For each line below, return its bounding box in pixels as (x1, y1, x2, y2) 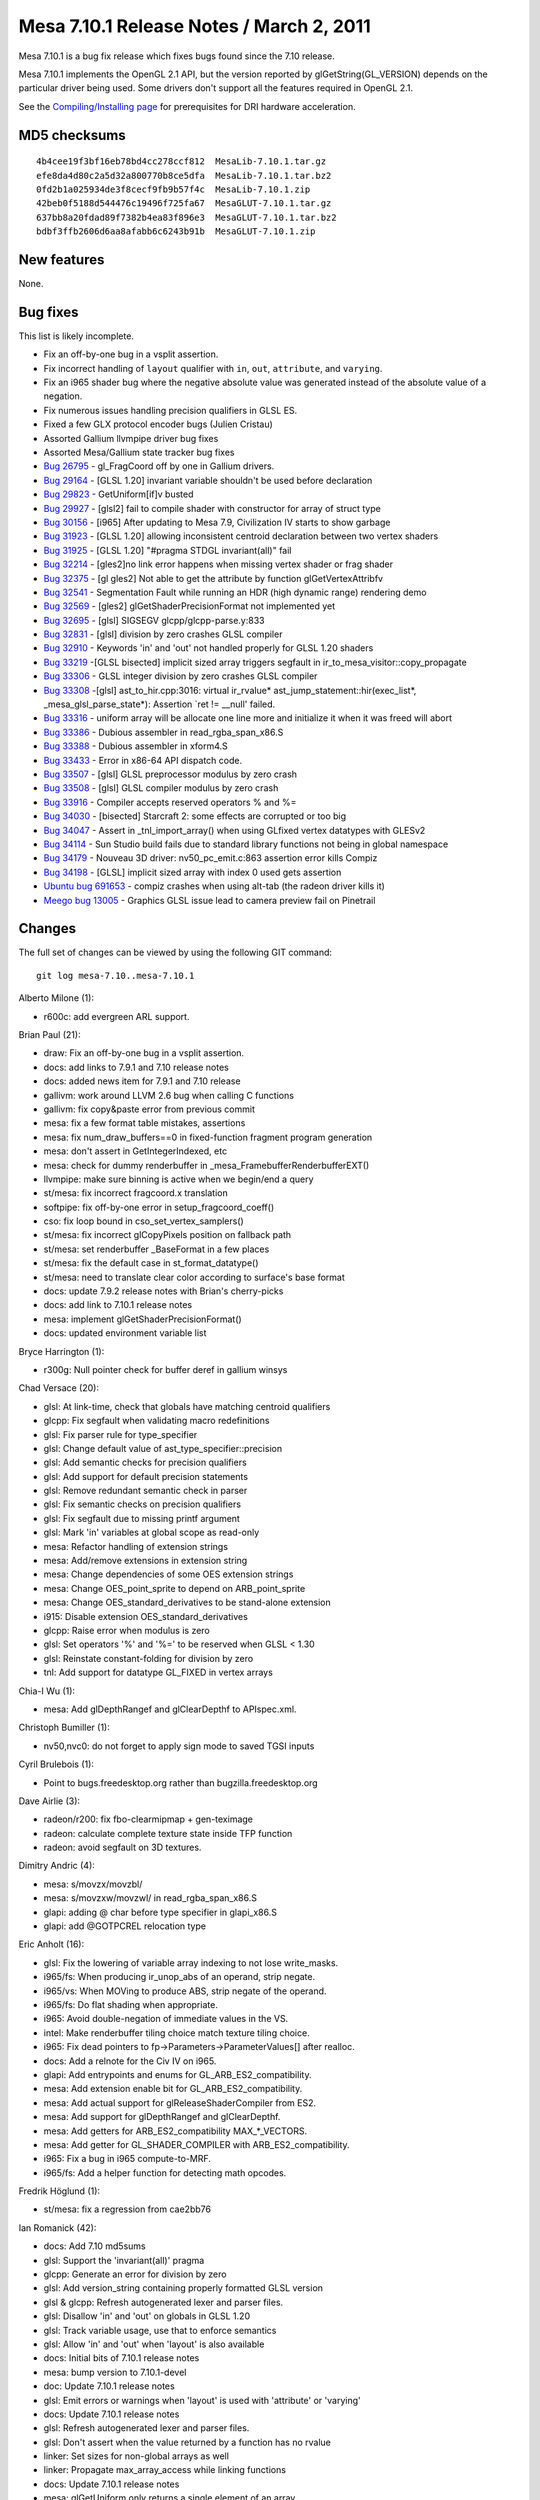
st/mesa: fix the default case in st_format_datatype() (43, 1257, 259, 1269)
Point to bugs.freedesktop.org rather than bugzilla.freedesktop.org (43, 1776, 319, 1789)
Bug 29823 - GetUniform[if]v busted (43, 488, 194, 500)
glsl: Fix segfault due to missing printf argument (43, 1512, 240, 1524)
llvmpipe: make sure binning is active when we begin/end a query (43, 1173, 314, 1185)
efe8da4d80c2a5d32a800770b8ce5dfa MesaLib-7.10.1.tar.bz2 (36, 170, 332, 181)
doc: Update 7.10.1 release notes (43, 2380, 175, 2392)
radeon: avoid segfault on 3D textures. (43, 1841, 202, 1854)
